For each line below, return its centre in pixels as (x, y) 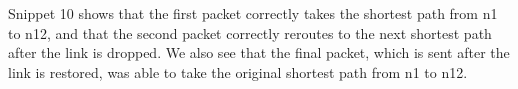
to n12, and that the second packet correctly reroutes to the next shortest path (250, 32)
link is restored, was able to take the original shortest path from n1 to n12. (238, 71)
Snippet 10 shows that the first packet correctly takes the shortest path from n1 (253, 13)
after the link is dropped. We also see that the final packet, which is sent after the (259, 52)
